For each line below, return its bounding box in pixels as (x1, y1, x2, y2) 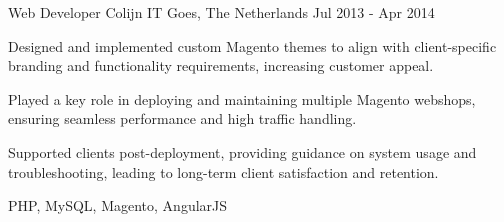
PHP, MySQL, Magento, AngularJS (8, 195, 228, 216)
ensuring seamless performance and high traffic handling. (8, 108, 357, 129)
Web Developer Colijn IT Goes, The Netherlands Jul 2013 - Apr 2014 (8, 2, 435, 22)
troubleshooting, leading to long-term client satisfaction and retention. (8, 161, 439, 182)
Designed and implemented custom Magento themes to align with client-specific (8, 35, 497, 56)
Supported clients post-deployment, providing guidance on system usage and (8, 141, 477, 162)
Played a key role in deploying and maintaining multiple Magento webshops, (8, 88, 476, 109)
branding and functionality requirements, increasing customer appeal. (8, 55, 434, 76)
